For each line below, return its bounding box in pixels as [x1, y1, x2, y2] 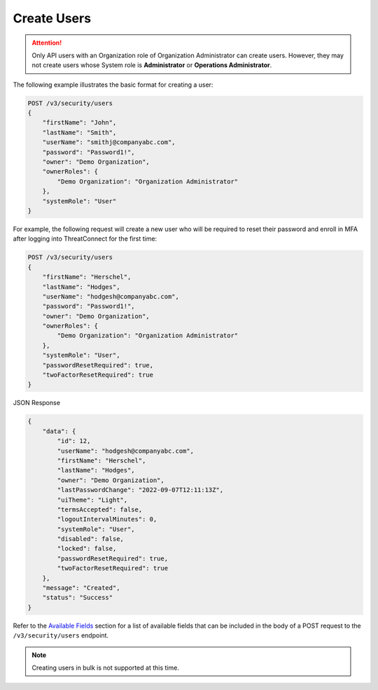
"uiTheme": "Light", [57, 495, 128, 504]
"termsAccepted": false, [57, 505, 143, 514]
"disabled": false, [57, 535, 124, 543]
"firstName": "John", [42, 119, 117, 127]
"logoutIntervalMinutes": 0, [57, 515, 157, 523]
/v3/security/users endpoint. [13, 631, 108, 640]
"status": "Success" [42, 593, 113, 602]
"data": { [42, 427, 76, 435]
